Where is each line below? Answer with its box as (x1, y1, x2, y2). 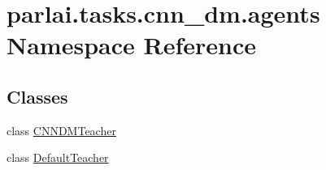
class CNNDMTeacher (7, 121, 116, 138)
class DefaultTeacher (7, 149, 109, 166)
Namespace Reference (7, 28, 256, 62)
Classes (7, 83, 68, 108)
